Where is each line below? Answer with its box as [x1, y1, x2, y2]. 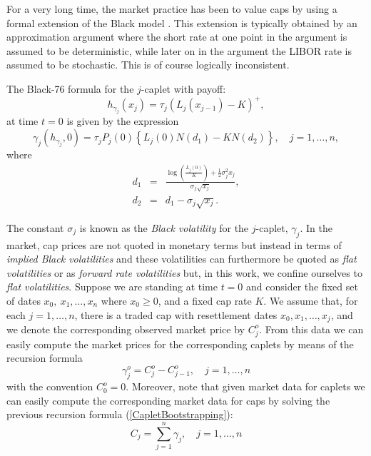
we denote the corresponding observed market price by [6, 321, 245, 336]
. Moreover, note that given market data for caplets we [126, 379, 365, 394]
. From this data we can [259, 321, 364, 336]
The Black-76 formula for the [6, 81, 134, 96]
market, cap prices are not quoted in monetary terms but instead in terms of [6, 237, 342, 252]
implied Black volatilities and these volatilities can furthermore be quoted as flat [6, 251, 357, 266]
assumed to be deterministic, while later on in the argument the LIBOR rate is [6, 43, 352, 58]
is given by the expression [66, 113, 179, 128]
